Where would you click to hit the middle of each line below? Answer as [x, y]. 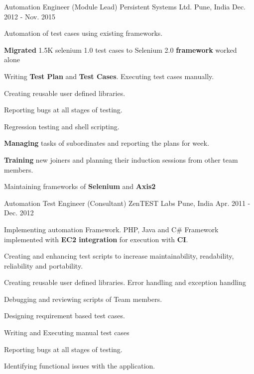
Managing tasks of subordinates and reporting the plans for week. [107, 143]
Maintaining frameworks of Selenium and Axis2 [80, 186]
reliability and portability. [44, 265]
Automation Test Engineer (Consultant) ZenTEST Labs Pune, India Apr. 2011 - [127, 203]
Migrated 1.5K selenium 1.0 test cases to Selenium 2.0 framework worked [121, 49]
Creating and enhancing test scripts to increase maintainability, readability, [119, 256]
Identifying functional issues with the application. [80, 366]
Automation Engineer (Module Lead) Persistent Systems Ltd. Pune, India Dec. [125, 6]
